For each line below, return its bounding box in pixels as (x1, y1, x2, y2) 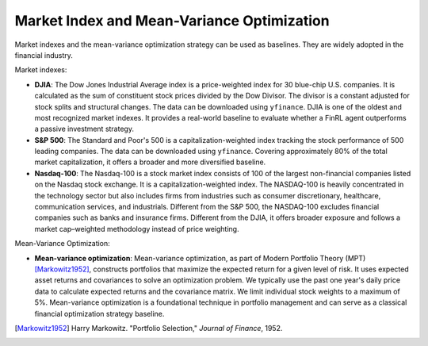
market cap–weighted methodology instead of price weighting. (34, 224, 239, 233)
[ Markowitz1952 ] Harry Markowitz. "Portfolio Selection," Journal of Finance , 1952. (14, 323, 283, 333)
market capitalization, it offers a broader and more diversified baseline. (34, 157, 266, 167)
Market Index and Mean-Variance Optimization (14, 12, 330, 29)
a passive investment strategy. (34, 124, 135, 134)
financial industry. (14, 50, 73, 60)
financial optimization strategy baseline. (34, 309, 165, 318)
